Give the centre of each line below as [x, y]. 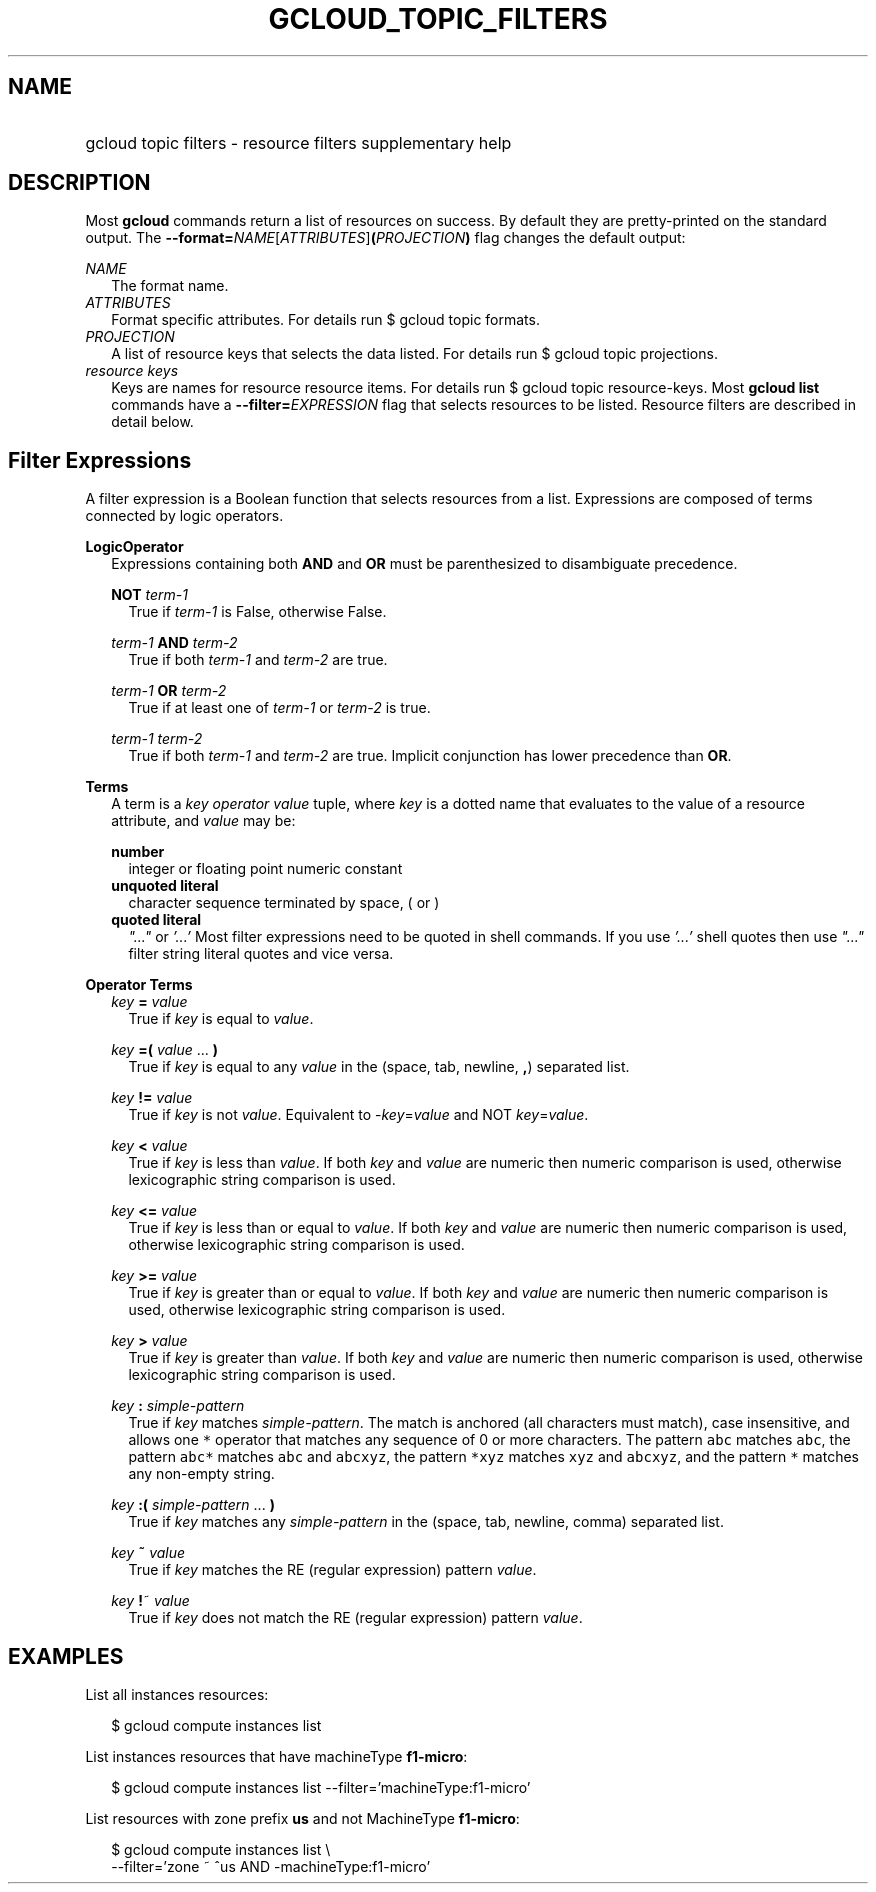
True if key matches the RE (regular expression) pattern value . [332, 1570]
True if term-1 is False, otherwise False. [257, 612]
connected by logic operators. [184, 516]
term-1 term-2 [157, 739]
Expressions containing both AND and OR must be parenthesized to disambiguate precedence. [424, 564]
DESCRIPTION [79, 183]
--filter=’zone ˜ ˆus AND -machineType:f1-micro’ [271, 1867]
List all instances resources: [177, 1695]
